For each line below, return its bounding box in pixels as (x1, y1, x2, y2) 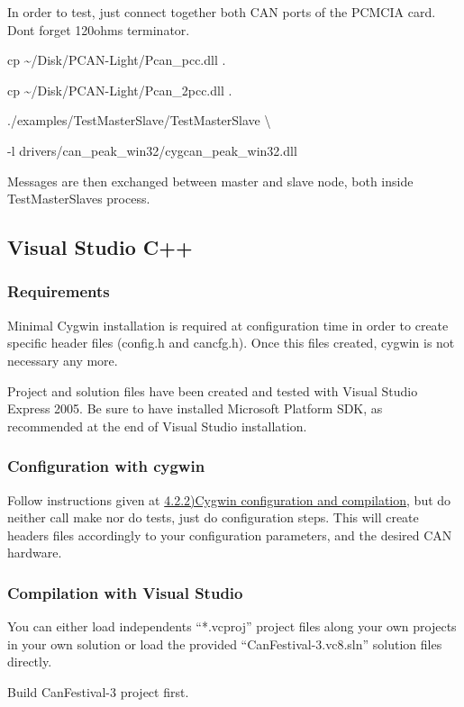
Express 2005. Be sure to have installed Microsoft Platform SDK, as (7, 399, 383, 418)
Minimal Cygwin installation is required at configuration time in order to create (7, 315, 449, 334)
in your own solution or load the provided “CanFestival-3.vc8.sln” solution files (7, 634, 442, 653)
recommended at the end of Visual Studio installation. (7, 416, 307, 435)
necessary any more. (7, 350, 118, 369)
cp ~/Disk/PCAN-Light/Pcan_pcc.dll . (7, 50, 226, 69)
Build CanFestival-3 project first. (7, 682, 189, 701)
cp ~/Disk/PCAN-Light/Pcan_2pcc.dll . (7, 80, 232, 99)
